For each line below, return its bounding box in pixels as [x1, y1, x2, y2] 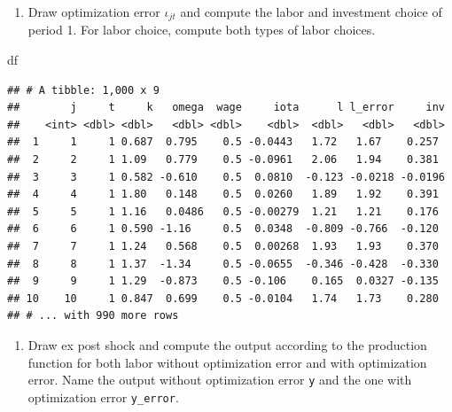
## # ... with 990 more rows [7, 309, 179, 323]
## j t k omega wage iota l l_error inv [7, 101, 445, 114]
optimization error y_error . [27, 387, 179, 406]
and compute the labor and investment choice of [180, 3, 442, 20]
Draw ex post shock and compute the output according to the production [27, 335, 427, 354]
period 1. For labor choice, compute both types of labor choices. [27, 20, 376, 39]
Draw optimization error [27, 3, 160, 20]
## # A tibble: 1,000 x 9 [7, 83, 160, 97]
